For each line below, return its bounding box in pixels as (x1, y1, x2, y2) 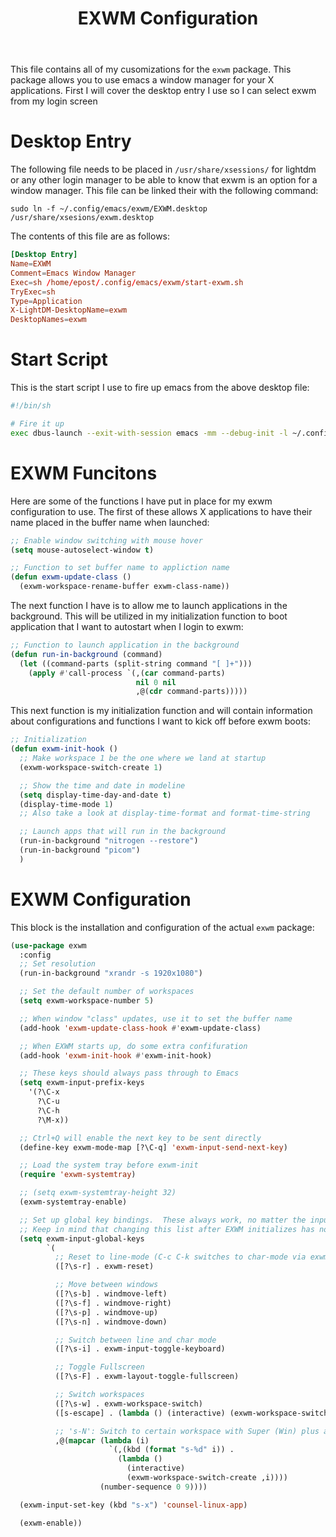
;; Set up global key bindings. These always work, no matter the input (19, 1215, 333, 1225)
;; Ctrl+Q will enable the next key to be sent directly (19, 1133, 262, 1143)
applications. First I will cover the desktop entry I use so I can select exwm (10, 85, 317, 97)
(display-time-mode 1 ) (19, 799, 114, 809)
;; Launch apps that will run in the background (19, 827, 226, 837)
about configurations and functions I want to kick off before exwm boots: (10, 715, 311, 727)
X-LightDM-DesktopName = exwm (10, 305, 128, 316)
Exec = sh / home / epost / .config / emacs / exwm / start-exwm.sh (10, 277, 244, 287)
